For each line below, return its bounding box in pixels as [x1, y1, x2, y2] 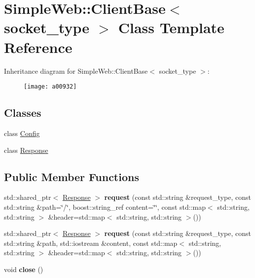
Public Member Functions [4, 169, 139, 184]
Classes [4, 105, 41, 120]
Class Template [118, 17, 224, 38]
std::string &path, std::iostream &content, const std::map [4, 237, 178, 248]
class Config [4, 128, 40, 138]
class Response [4, 144, 48, 155]
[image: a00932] [24, 83, 77, 91]
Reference [4, 37, 73, 57]
